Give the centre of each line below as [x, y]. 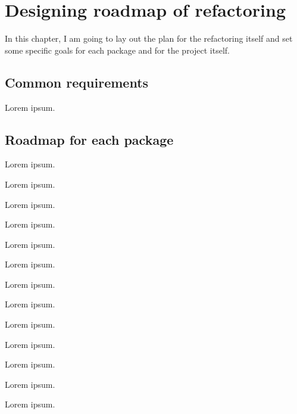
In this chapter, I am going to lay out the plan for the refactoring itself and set [149, 38]
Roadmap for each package [89, 139]
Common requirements [77, 82]
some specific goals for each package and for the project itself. [117, 50]
